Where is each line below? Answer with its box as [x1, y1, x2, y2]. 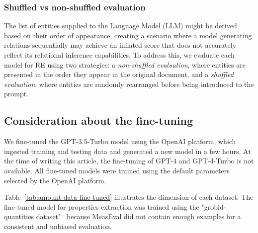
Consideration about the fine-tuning [4, 113, 193, 128]
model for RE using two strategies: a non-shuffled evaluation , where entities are [4, 59, 246, 70]
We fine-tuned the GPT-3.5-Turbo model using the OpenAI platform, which [4, 136, 236, 147]
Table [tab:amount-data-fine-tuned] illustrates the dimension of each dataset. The [4, 192, 254, 202]
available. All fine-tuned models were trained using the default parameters [4, 165, 230, 175]
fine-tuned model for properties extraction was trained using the [4, 201, 199, 212]
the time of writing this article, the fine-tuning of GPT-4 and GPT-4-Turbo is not [4, 155, 254, 166]
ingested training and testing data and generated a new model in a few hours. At [4, 146, 251, 156]
